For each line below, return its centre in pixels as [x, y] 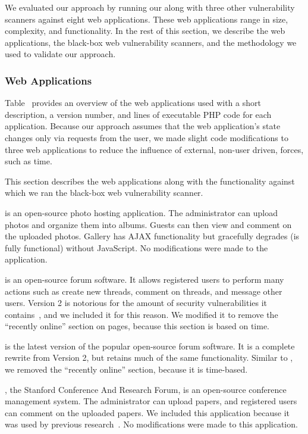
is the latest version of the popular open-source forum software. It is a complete [150, 346]
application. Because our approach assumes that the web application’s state [143, 126]
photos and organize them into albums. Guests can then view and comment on [148, 224]
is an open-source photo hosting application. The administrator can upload [141, 212]
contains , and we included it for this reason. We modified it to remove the [142, 314]
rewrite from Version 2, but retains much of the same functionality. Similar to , [149, 357]
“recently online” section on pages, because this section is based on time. [137, 326]
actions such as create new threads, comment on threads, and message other [144, 291]
